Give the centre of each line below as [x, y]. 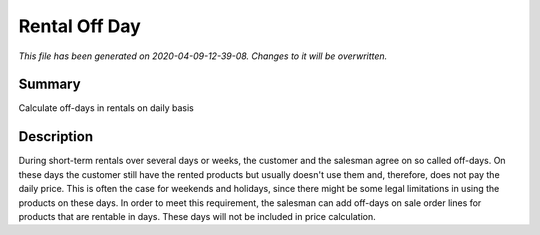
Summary [49, 84]
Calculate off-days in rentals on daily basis [106, 108]
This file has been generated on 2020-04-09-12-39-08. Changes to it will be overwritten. [203, 56]
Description [56, 136]
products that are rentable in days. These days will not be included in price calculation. [197, 216]
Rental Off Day [80, 26]
